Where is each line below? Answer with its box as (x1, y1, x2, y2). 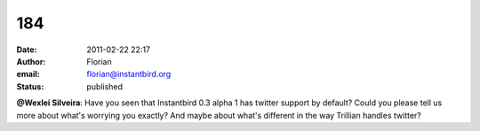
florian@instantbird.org (86, 69, 172, 80)
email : (16, 69, 40, 80)
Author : (16, 56, 46, 66)
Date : (16, 44, 37, 55)
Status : (16, 81, 44, 92)
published (86, 81, 124, 92)
